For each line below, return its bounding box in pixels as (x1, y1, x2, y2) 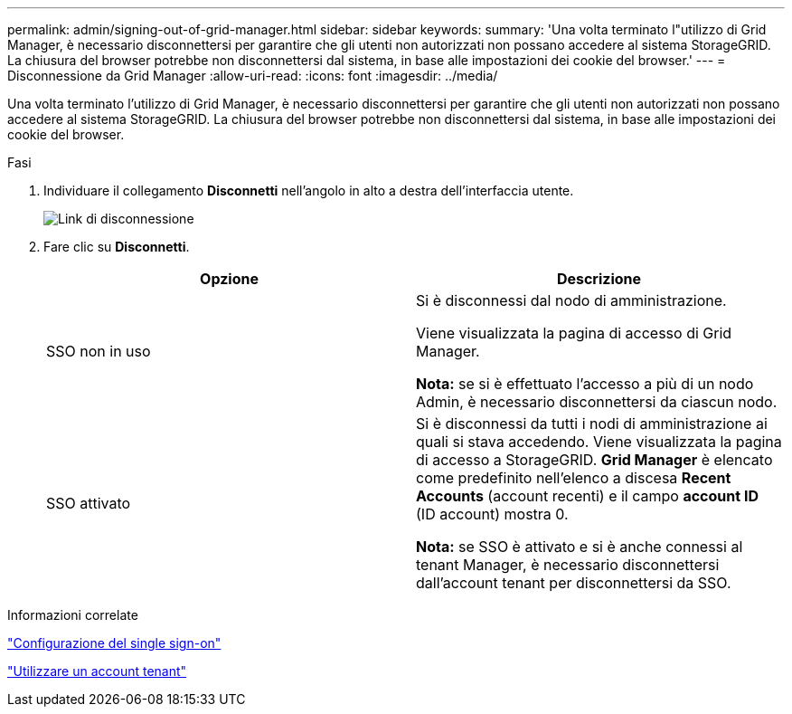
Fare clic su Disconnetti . (43, 239, 190, 254)
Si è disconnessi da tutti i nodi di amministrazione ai (416, 414, 768, 433)
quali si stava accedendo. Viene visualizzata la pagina (416, 433, 782, 451)
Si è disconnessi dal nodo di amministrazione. (416, 291, 727, 309)
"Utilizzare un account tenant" (7, 663, 187, 679)
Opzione (200, 270, 259, 288)
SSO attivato (46, 494, 131, 512)
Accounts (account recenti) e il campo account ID (416, 487, 759, 505)
